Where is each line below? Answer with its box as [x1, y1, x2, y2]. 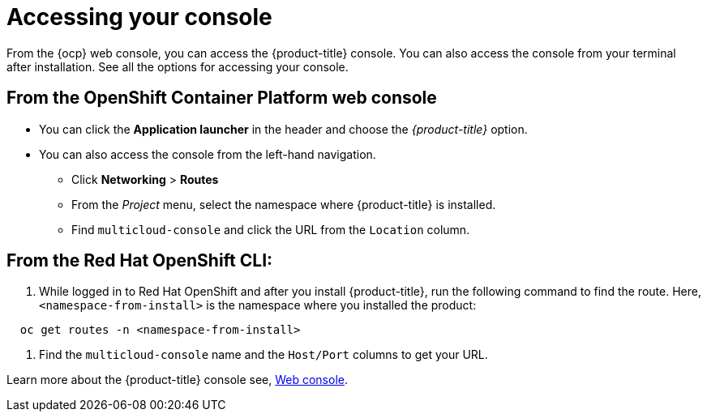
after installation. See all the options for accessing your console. [6, 59, 349, 74]
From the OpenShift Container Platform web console [6, 87, 437, 109]
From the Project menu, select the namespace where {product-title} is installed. [71, 197, 496, 211]
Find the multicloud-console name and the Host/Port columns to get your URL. [39, 348, 488, 362]
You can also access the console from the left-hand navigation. [39, 147, 376, 161]
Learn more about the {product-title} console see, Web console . [6, 373, 349, 387]
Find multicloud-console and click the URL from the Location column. [71, 222, 470, 237]
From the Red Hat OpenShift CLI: [6, 250, 273, 271]
